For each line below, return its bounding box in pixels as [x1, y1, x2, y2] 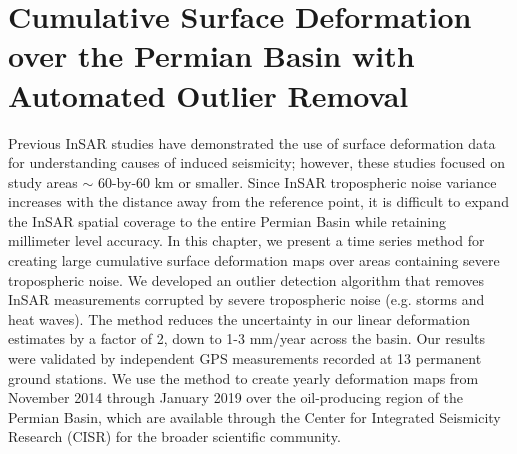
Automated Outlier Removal [8, 74, 409, 115]
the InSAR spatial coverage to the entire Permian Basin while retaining [8, 210, 446, 231]
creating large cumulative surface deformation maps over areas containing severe [8, 250, 500, 271]
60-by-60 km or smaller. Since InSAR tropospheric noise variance [97, 171, 497, 192]
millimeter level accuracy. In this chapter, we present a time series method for [8, 230, 485, 251]
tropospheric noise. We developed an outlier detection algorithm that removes [8, 269, 485, 290]
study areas [8, 171, 78, 192]
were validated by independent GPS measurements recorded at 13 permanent [8, 348, 482, 369]
